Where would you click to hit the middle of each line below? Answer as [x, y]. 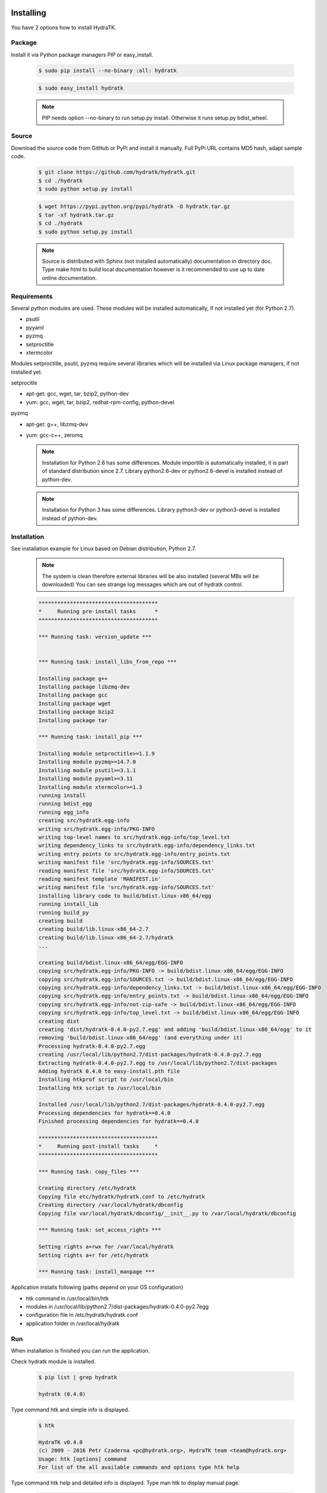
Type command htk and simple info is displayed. [70, 1410]
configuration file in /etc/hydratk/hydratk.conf [82, 1315]
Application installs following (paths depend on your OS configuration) [97, 1288]
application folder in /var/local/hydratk [73, 1323]
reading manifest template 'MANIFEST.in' [100, 879]
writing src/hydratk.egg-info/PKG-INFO [96, 829]
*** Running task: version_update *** [95, 637]
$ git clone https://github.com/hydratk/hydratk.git [117, 172]
